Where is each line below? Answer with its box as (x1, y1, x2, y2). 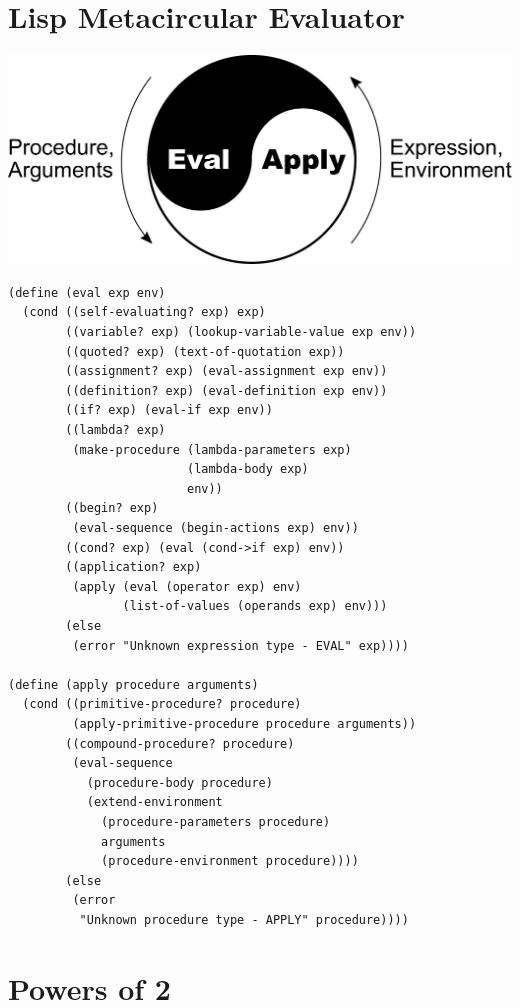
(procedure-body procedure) (86, 775, 273, 790)
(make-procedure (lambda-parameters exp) (72, 442, 352, 457)
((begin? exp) (65, 501, 159, 516)
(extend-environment (86, 795, 223, 810)
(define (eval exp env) (8, 285, 166, 300)
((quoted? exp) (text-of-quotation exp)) (65, 344, 345, 359)
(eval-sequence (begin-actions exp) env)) (72, 521, 359, 536)
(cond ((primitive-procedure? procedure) (22, 697, 302, 712)
